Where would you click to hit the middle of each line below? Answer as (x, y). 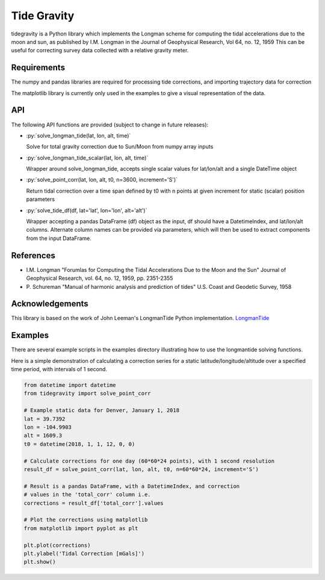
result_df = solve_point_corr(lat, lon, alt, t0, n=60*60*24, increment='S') (141, 469)
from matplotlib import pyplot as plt (81, 528)
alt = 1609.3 (43, 436)
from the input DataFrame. (59, 238)
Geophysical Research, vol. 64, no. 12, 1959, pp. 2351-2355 (100, 278)
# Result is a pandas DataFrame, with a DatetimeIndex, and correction (132, 486)
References (33, 255)
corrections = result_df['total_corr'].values (94, 503)
